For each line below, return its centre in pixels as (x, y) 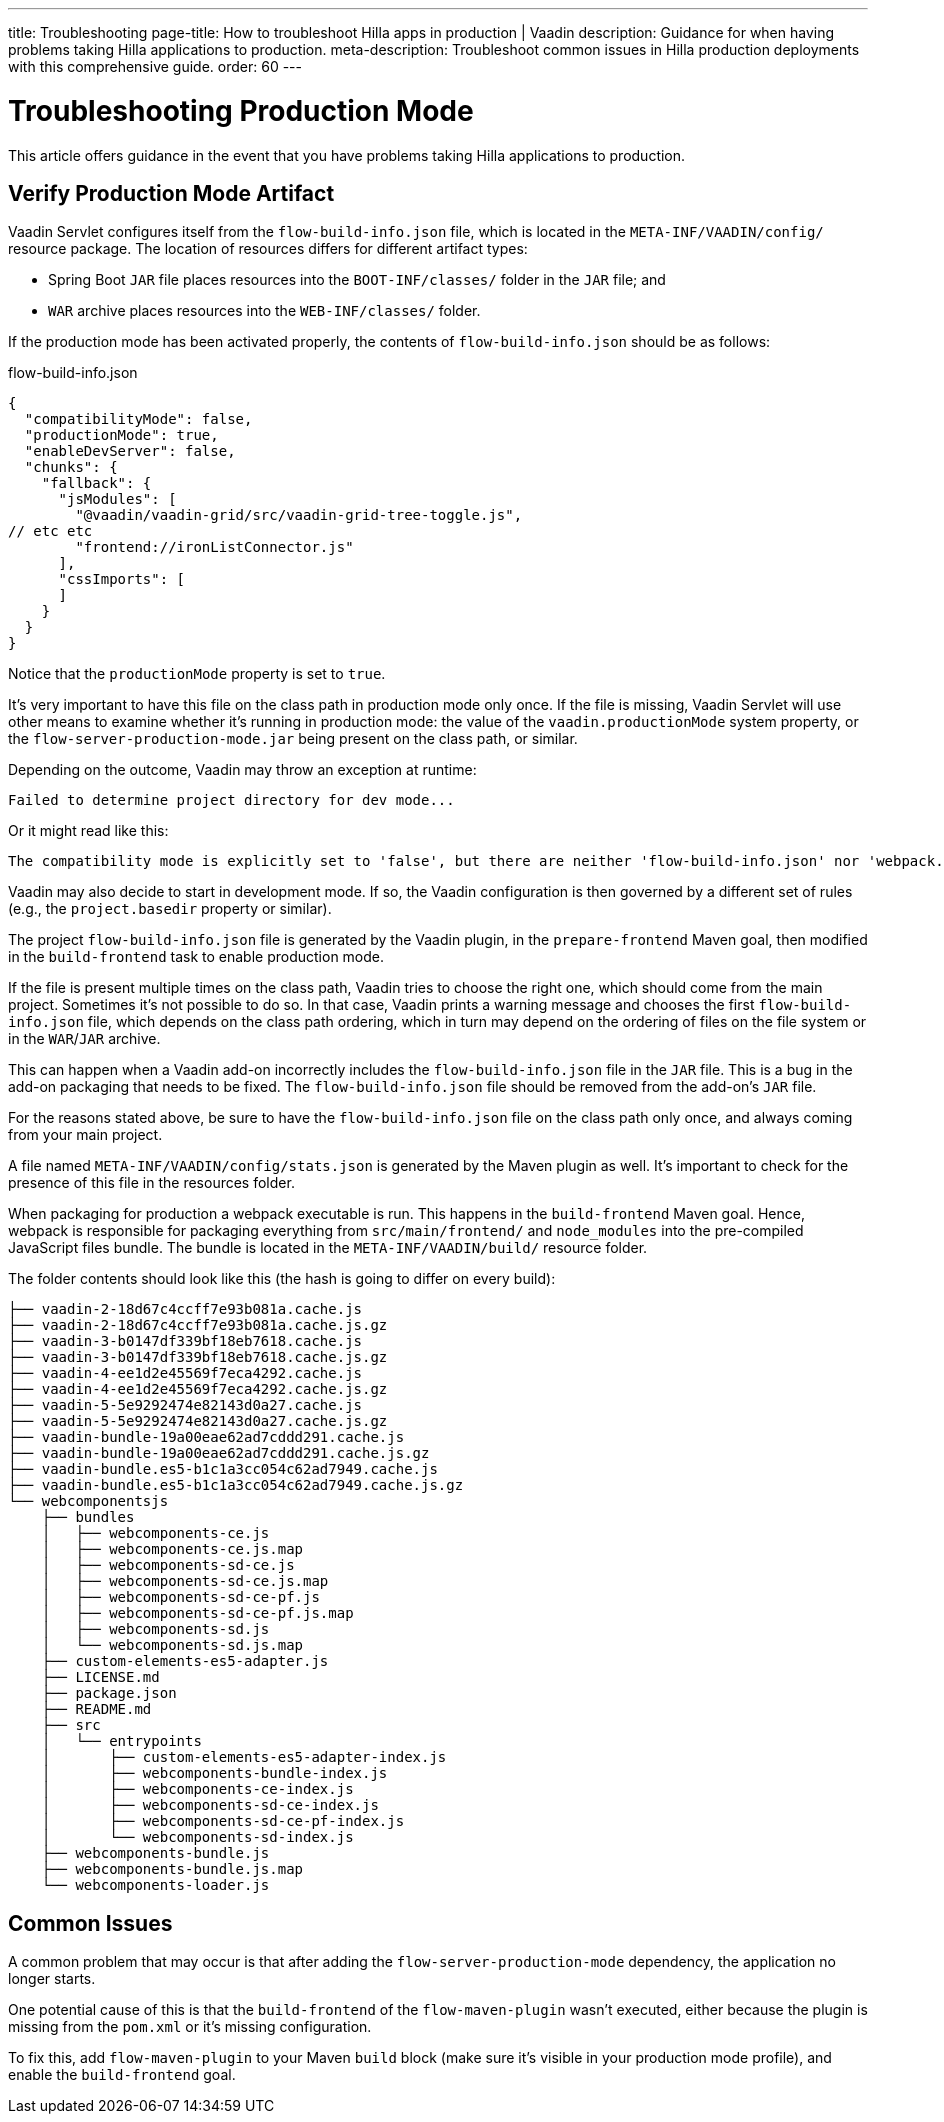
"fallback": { (96, 483)
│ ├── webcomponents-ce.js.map (172, 1549)
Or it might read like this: (88, 831)
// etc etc (50, 531)
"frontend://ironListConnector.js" (214, 547)
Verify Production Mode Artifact (171, 193)
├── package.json (109, 1693)
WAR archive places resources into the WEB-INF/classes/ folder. (264, 311)
